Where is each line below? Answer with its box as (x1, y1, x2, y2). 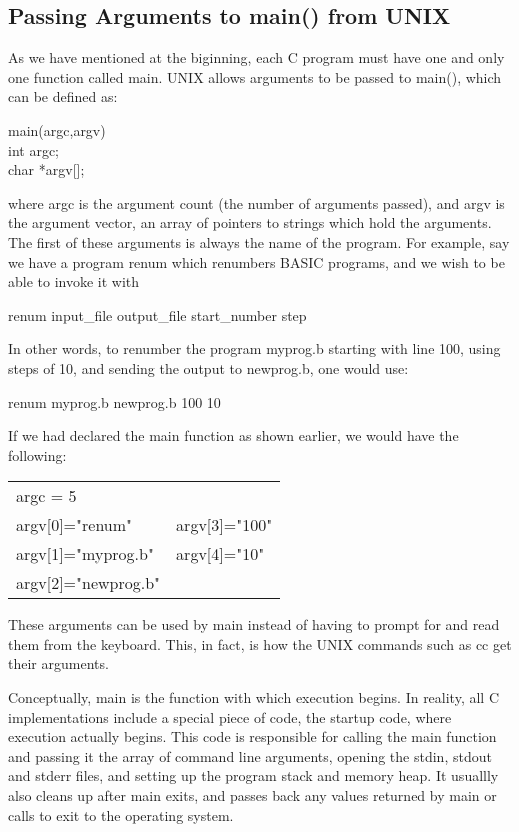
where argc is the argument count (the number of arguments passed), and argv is (8, 192, 505, 213)
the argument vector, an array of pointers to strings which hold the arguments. (8, 212, 492, 233)
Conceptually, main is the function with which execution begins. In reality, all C (8, 687, 500, 708)
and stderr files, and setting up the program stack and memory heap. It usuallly (8, 765, 499, 786)
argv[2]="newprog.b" (16, 571, 161, 595)
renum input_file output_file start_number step (8, 304, 307, 325)
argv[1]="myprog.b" (16, 542, 154, 566)
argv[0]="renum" (16, 513, 133, 537)
